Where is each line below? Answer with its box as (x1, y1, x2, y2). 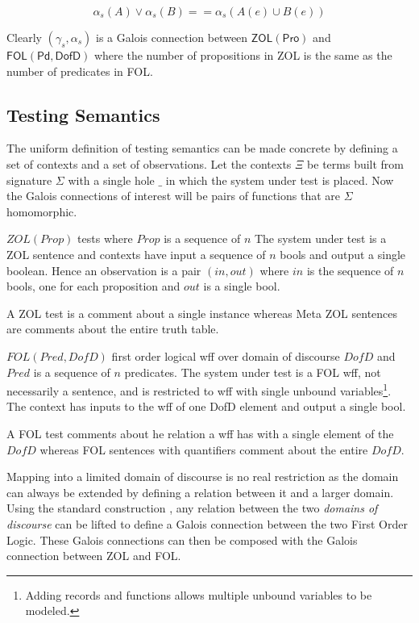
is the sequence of (306, 261, 394, 278)
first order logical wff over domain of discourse (111, 347, 340, 364)
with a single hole (68, 171, 155, 188)
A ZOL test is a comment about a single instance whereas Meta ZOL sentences (6, 304, 398, 321)
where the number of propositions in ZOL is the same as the (93, 47, 392, 63)
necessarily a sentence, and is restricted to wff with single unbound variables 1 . (6, 380, 392, 399)
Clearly (6, 29, 42, 45)
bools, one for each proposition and (6, 278, 180, 295)
